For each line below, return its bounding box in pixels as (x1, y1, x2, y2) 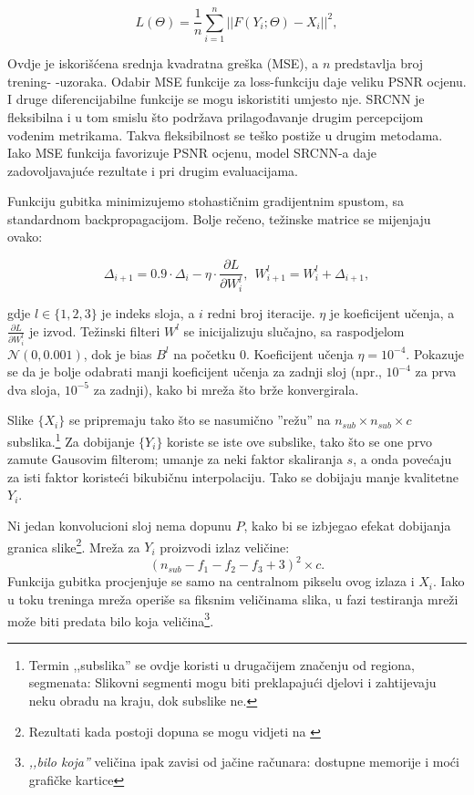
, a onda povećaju (353, 449, 452, 469)
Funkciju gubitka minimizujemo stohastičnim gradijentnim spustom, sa (7, 191, 405, 211)
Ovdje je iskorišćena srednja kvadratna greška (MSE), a (7, 54, 319, 73)
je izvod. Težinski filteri (29, 321, 160, 340)
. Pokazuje (406, 344, 464, 363)
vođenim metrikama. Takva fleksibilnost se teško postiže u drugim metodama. (7, 125, 443, 144)
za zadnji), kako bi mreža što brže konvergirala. (93, 379, 359, 398)
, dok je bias (83, 344, 152, 363)
